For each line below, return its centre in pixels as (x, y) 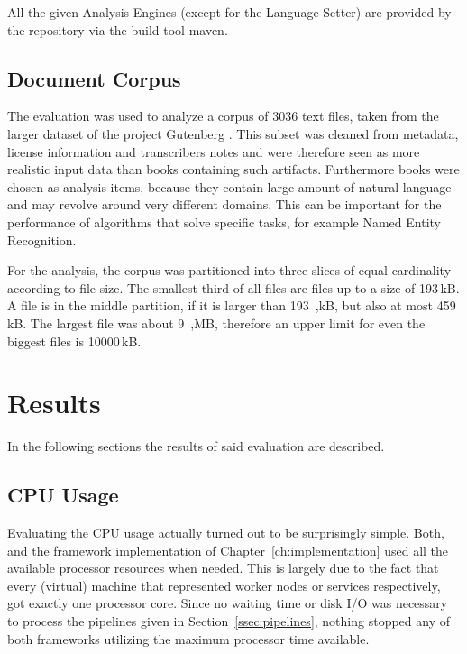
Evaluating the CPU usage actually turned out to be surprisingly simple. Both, (226, 533)
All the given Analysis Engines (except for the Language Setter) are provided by (229, 12)
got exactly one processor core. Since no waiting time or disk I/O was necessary (228, 603)
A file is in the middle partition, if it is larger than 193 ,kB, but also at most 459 (232, 305)
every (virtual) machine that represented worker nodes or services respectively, (224, 585)
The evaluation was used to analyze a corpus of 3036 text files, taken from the (223, 116)
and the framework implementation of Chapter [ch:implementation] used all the (228, 550)
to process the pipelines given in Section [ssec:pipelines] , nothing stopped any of (229, 621)
